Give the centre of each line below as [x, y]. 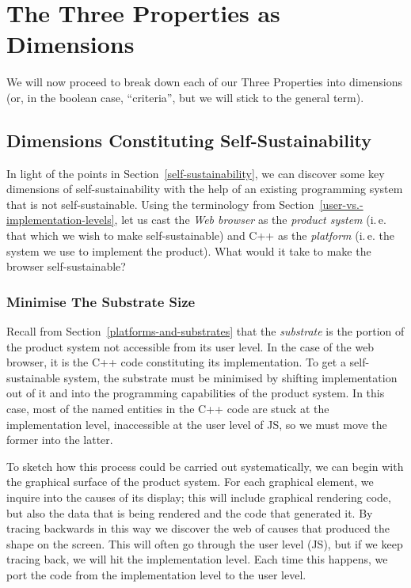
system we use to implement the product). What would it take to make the [189, 250]
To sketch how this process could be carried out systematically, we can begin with [205, 466]
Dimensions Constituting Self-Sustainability [189, 140]
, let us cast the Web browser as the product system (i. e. [250, 220]
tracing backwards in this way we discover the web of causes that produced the [198, 528]
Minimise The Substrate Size [101, 301]
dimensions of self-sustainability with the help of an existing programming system [205, 189]
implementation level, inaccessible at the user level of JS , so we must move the [197, 424]
